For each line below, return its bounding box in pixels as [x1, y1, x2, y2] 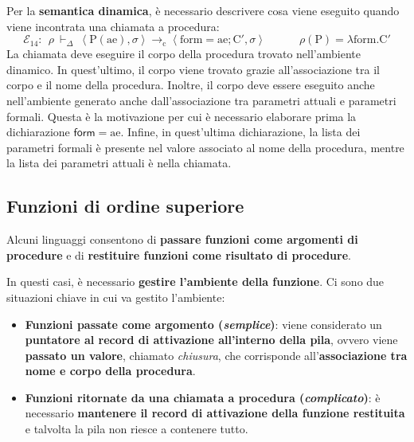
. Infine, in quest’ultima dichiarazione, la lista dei [120, 123, 361, 140]
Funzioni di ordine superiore [6, 194, 244, 218]
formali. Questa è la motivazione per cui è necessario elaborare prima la [6, 108, 357, 124]
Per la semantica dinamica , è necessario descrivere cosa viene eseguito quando [6, 2, 400, 18]
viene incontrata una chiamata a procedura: [6, 18, 220, 34]
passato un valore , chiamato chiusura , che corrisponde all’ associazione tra [25, 346, 408, 363]
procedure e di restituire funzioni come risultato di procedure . [6, 246, 351, 263]
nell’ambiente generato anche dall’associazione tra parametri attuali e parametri [6, 92, 396, 108]
